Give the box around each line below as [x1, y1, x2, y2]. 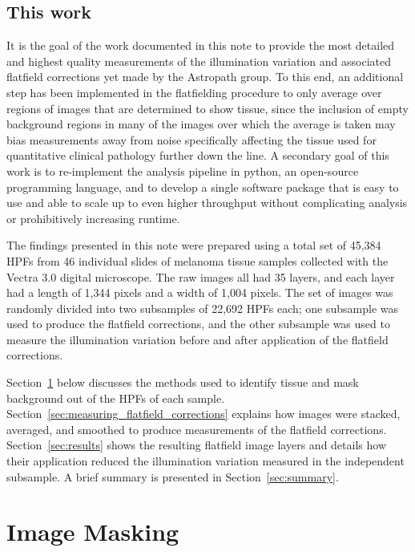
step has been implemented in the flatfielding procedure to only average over [6, 83, 382, 100]
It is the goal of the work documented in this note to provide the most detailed [6, 37, 395, 54]
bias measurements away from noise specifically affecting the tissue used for [6, 131, 377, 148]
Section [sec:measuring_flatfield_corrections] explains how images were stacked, [6, 405, 401, 422]
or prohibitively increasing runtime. [6, 209, 180, 226]
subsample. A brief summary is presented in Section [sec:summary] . [6, 468, 339, 485]
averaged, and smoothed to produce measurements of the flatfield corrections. [6, 420, 387, 437]
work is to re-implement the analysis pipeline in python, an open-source [6, 162, 359, 179]
